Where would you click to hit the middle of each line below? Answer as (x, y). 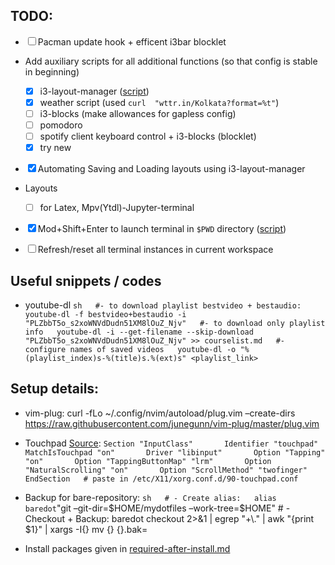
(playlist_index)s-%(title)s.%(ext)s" (105, 359)
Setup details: (55, 389)
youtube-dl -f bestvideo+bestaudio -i (105, 315)
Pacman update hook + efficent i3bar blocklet (132, 41)
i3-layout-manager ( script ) (94, 91)
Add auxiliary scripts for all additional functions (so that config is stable (171, 61)
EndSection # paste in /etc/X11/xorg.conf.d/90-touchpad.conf (161, 479)
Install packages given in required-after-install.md (127, 548)
